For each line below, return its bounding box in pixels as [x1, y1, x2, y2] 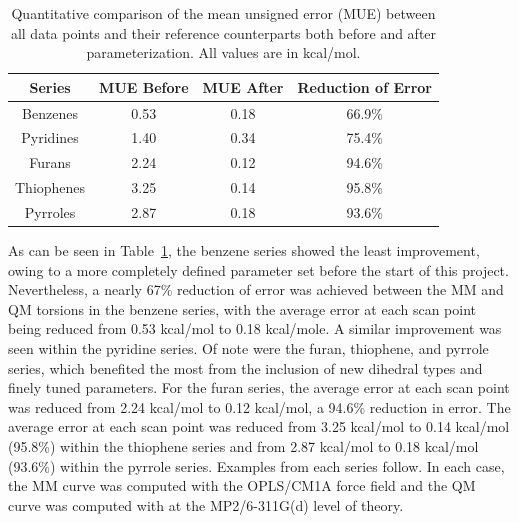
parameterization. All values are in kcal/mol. [86, 42, 361, 63]
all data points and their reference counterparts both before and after [10, 22, 437, 43]
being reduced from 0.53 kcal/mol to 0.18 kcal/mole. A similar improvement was [8, 318, 502, 339]
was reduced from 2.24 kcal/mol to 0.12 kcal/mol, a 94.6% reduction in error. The [8, 396, 511, 417]
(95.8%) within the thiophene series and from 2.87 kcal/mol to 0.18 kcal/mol [8, 436, 479, 457]
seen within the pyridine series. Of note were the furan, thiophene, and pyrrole [8, 338, 489, 359]
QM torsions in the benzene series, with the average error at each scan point [8, 298, 477, 319]
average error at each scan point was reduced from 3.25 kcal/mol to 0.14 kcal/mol [8, 416, 510, 437]
